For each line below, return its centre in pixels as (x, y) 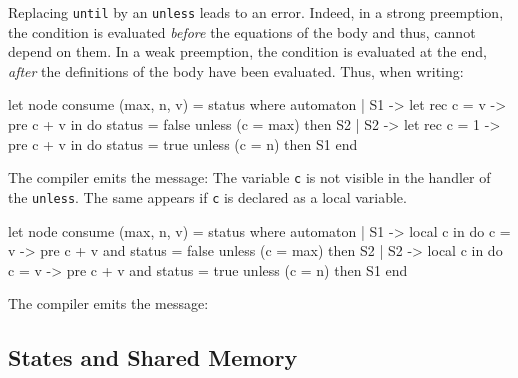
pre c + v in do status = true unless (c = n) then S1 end (183, 143)
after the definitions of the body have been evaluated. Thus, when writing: (236, 70)
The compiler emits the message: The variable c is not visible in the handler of (249, 177)
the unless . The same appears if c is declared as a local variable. (207, 196)
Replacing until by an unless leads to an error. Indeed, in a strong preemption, (256, 12)
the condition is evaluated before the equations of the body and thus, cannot (242, 31)
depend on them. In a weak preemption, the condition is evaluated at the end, (247, 51)
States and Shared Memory (153, 357)
